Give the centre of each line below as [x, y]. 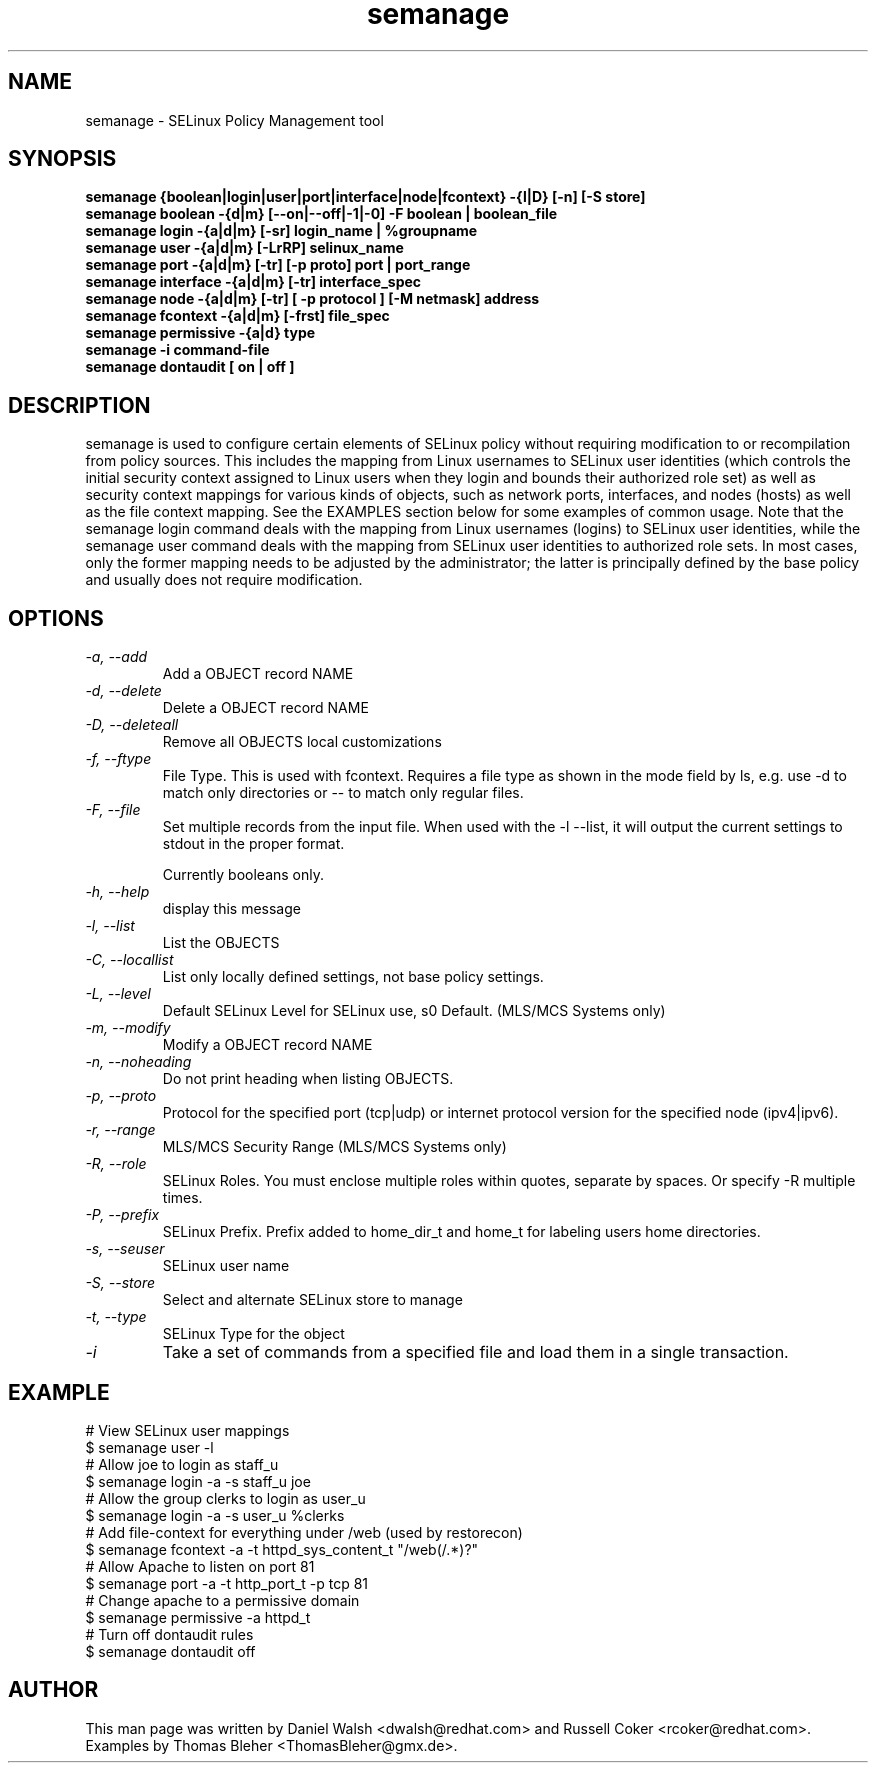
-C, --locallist [129, 960]
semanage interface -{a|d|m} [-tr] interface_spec [253, 282]
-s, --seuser [125, 1249]
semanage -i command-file [177, 350]
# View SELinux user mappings [187, 1430]
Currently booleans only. [243, 875]
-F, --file [113, 810]
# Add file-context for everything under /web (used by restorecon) [304, 1532]
